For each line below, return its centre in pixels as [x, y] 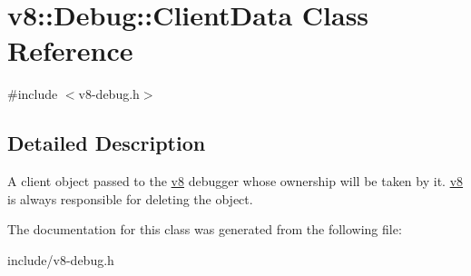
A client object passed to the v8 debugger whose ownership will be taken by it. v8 [235, 181]
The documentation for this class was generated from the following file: [205, 229]
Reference [70, 50]
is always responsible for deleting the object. [130, 198]
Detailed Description [107, 143]
